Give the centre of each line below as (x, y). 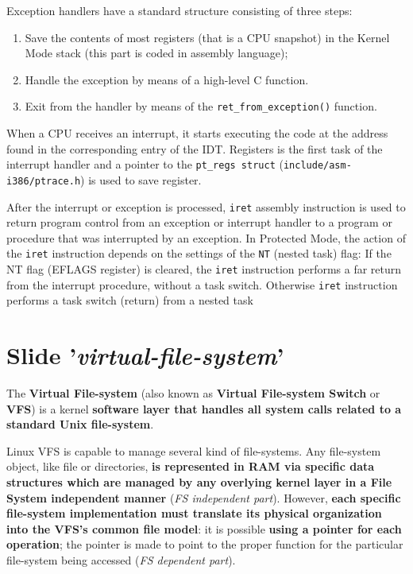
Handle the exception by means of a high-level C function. (167, 79)
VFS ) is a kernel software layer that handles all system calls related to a (204, 408)
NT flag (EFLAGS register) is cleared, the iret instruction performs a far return (204, 269)
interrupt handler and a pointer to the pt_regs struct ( (145, 164)
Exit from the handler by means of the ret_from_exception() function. (201, 106)
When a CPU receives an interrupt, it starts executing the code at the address (197, 133)
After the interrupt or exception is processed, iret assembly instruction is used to (206, 206)
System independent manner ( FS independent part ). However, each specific (204, 497)
